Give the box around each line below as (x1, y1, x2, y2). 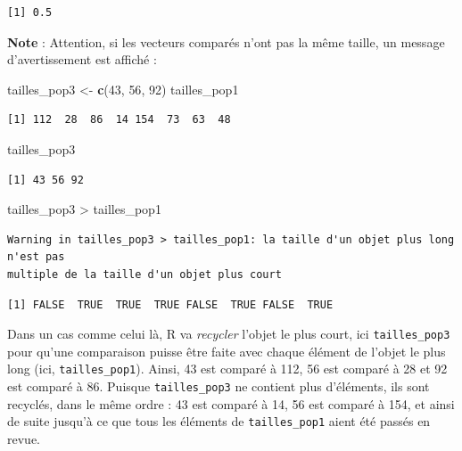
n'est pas (7, 250, 65, 264)
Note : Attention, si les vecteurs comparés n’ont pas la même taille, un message (7, 32, 445, 51)
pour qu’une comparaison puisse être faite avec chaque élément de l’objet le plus (7, 341, 446, 360)
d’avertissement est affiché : (7, 50, 157, 69)
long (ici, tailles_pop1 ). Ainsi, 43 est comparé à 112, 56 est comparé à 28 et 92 (7, 359, 448, 378)
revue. (7, 429, 40, 447)
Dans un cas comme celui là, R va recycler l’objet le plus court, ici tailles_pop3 (7, 324, 450, 343)
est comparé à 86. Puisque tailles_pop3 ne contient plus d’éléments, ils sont (7, 377, 430, 396)
